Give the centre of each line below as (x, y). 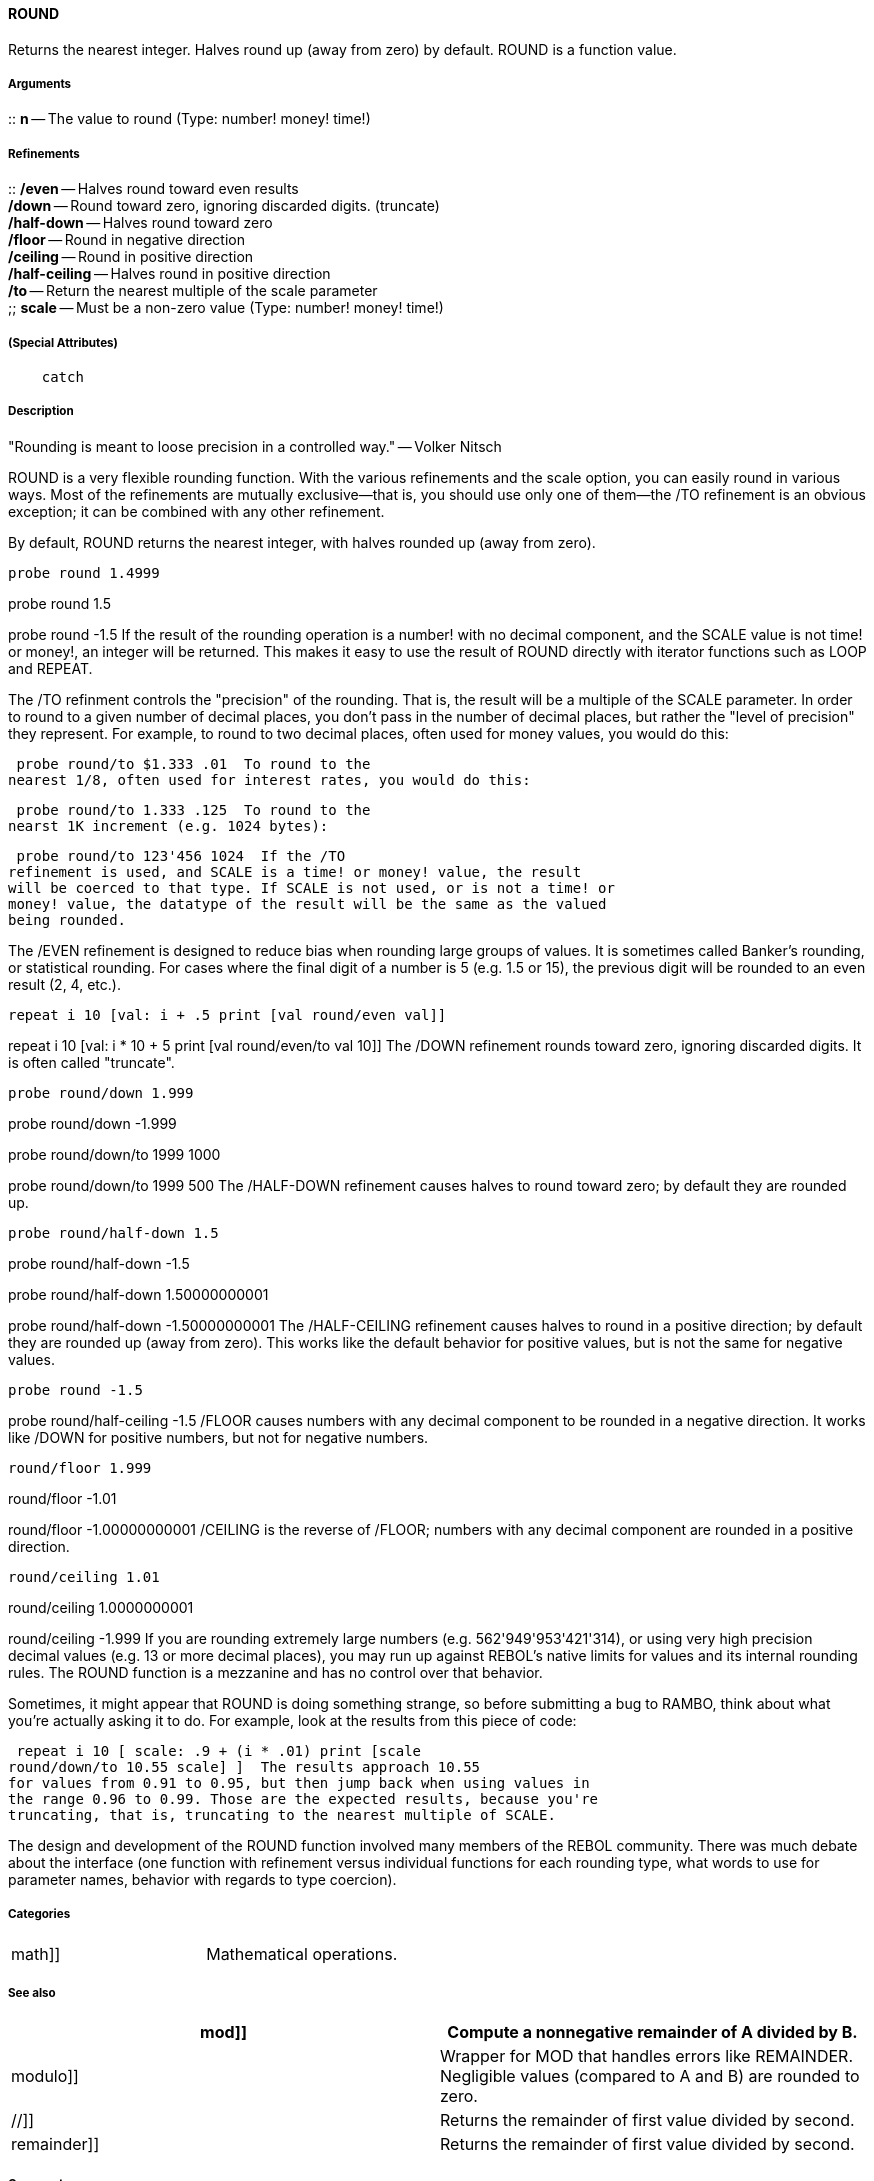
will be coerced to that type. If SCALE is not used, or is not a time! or (311, 887)
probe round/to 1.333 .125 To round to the (193, 809)
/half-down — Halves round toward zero (140, 223)
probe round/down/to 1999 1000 (114, 1154)
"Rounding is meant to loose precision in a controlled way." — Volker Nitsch (255, 446)
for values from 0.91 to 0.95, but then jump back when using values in (299, 1782)
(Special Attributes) (63, 342)
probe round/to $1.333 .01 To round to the (193, 763)
